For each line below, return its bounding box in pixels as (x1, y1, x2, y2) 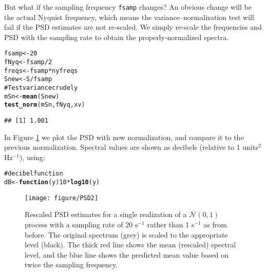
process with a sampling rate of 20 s (25, 219, 138, 230)
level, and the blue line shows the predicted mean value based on (25, 249, 229, 260)
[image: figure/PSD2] (25, 194, 99, 202)
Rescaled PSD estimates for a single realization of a (25, 209, 187, 220)
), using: (20, 151, 45, 162)
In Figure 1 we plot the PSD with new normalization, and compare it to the (4, 131, 244, 142)
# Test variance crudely (4, 84, 78, 92)
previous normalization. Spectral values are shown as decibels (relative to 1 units (4, 142, 258, 152)
